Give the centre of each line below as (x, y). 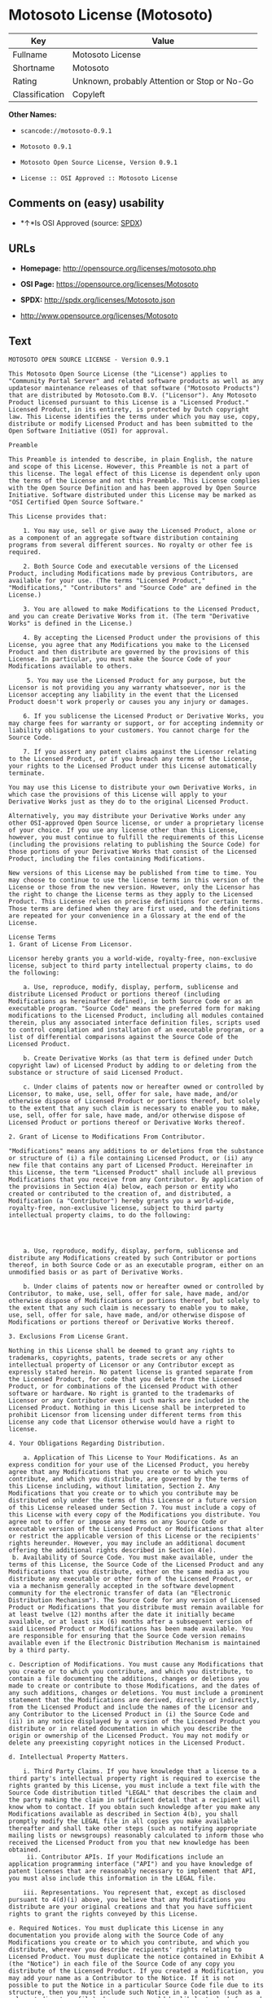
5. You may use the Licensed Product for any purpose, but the (136, 681)
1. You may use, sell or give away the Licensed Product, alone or (140, 531)
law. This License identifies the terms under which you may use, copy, (134, 417)
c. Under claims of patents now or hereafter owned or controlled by (144, 1087)
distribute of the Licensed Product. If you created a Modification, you (136, 1971)
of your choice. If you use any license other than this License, (123, 830)
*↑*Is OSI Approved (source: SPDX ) (81, 222)
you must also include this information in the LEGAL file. (113, 1879)
